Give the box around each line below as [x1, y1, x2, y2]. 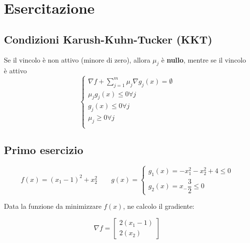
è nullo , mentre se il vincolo [161, 54, 246, 65]
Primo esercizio [4, 142, 83, 157]
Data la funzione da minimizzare [4, 201, 102, 211]
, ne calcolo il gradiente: [123, 201, 195, 211]
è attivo [4, 66, 27, 76]
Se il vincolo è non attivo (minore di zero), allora [4, 54, 151, 65]
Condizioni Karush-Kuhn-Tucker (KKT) [4, 31, 212, 46]
